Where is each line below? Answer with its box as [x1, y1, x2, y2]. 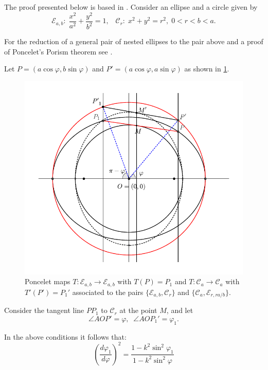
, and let [166, 305, 193, 316]
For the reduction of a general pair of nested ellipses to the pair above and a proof [4, 36, 263, 47]
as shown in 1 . [184, 63, 229, 74]
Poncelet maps [25, 276, 70, 287]
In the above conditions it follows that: [4, 331, 127, 342]
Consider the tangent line [4, 305, 84, 316]
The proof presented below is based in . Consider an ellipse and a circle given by [4, 2, 258, 12]
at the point [119, 305, 157, 316]
